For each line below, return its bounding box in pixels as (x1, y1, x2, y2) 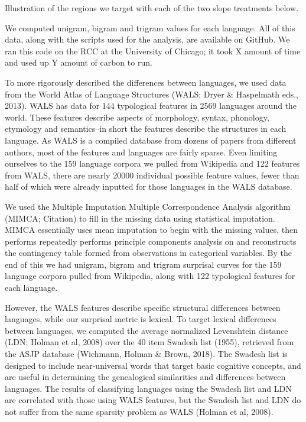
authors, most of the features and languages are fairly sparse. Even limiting (5, 145, 278, 158)
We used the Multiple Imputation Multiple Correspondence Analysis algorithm (5, 200, 291, 212)
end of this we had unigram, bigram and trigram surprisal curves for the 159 (5, 258, 282, 270)
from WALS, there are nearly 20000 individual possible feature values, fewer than (5, 168, 300, 181)
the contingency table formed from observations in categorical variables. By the (5, 246, 292, 259)
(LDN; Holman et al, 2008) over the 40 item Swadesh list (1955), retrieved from (5, 336, 294, 348)
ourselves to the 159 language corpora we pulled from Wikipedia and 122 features (5, 157, 300, 170)
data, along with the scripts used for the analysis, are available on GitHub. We (5, 33, 290, 46)
